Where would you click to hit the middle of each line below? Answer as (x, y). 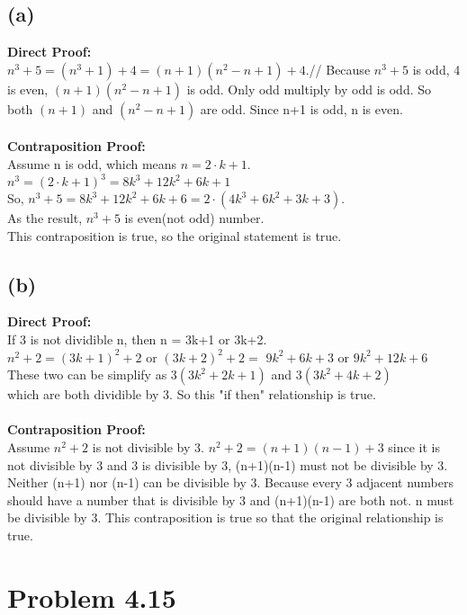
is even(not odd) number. (194, 218)
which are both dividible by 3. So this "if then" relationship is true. (192, 394)
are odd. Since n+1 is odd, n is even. (301, 108)
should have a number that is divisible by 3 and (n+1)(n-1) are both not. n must (231, 499)
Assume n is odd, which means (92, 163)
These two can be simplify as (87, 374)
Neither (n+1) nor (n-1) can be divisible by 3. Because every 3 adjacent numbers (231, 482)
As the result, (45, 218)
